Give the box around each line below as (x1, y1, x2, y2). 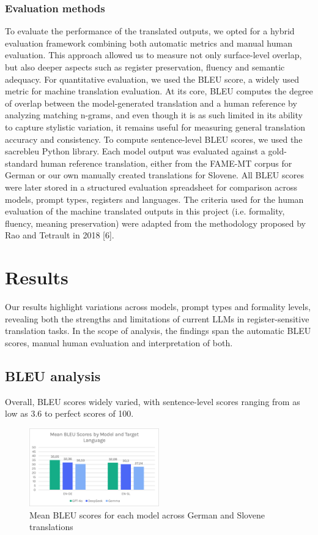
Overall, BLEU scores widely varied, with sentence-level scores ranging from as (5, 395, 300, 408)
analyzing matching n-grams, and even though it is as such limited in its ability (5, 108, 303, 121)
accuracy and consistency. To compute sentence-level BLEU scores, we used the (5, 132, 303, 145)
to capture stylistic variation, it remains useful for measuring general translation (5, 120, 306, 133)
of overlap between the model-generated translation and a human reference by (5, 96, 297, 109)
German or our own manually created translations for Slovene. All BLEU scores (5, 169, 304, 181)
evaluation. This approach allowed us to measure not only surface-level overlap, (5, 48, 302, 61)
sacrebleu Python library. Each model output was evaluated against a (5, 145, 265, 157)
